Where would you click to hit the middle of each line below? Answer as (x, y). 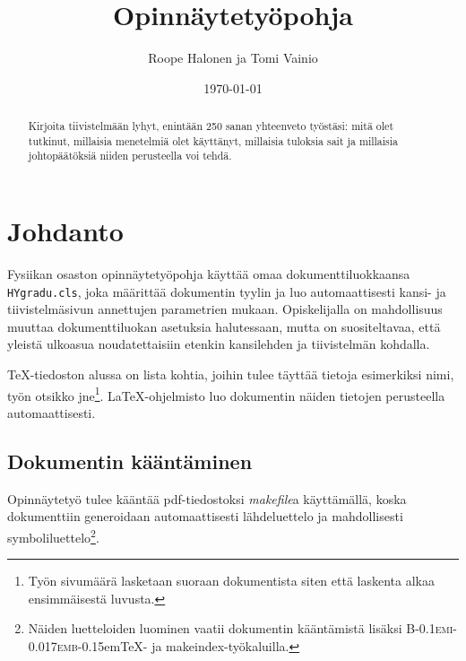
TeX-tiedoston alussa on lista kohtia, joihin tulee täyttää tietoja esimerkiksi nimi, (231, 374)
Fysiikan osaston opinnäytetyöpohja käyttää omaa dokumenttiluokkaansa (209, 274)
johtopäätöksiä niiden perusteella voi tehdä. (130, 156)
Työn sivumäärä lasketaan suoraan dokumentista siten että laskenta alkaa (231, 581)
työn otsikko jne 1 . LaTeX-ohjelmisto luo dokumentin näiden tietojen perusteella (226, 394)
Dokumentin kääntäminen (130, 461)
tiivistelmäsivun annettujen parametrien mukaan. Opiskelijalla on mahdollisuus (225, 309)
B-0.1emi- (431, 628)
